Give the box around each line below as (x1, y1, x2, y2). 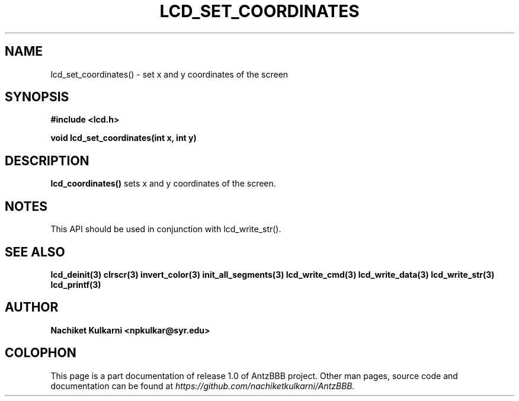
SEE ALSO (5, 244, 65, 259)
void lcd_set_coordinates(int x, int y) (50, 133, 197, 143)
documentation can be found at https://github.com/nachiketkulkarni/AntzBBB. (50, 380, 355, 391)
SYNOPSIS (5, 89, 69, 105)
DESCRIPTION (5, 153, 89, 168)
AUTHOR (5, 300, 59, 315)
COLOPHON (5, 345, 76, 361)
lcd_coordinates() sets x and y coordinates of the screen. (50, 178, 276, 189)
